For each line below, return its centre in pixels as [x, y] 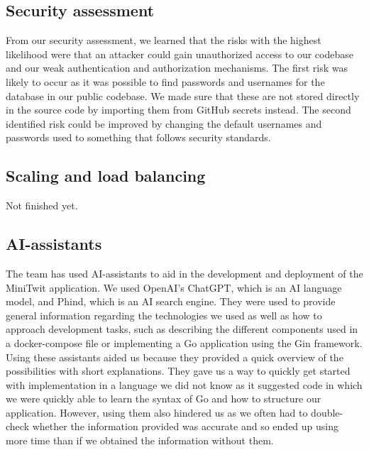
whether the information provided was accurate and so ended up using [185, 426]
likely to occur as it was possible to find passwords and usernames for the [165, 81]
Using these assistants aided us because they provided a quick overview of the [175, 357]
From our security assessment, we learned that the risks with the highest [164, 40]
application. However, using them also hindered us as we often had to [157, 412]
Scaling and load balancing [106, 176]
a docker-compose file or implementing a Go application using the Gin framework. [184, 342]
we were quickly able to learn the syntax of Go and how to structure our [164, 399]
